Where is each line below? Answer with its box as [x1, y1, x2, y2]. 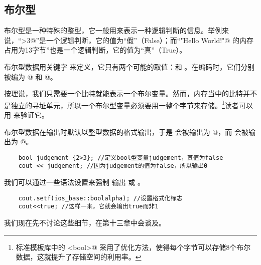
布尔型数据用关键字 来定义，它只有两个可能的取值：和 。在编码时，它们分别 [4, 61, 255, 72]
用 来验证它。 [4, 110, 49, 120]
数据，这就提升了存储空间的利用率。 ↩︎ [16, 251, 142, 262]
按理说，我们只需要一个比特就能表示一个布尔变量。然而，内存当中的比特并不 [4, 88, 257, 99]
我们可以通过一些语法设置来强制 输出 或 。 [4, 177, 145, 187]
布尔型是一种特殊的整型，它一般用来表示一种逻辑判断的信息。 [4, 25, 208, 36]
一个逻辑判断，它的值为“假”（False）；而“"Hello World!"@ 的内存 [46, 35, 253, 45]
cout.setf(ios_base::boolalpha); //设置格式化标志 [18, 194, 183, 202]
